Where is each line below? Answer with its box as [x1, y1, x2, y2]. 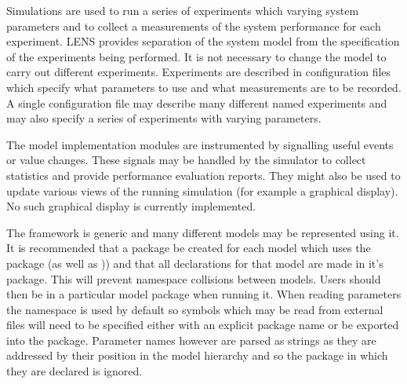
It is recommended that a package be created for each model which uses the [6, 240, 371, 256]
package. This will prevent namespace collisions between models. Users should [6, 270, 381, 287]
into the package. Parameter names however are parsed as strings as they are [6, 331, 376, 348]
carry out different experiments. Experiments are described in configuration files [6, 64, 391, 80]
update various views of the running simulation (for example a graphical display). [6, 182, 398, 199]
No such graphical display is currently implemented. [6, 198, 256, 214]
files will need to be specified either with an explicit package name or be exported [6, 316, 399, 333]
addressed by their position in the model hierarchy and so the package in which [6, 347, 388, 364]
